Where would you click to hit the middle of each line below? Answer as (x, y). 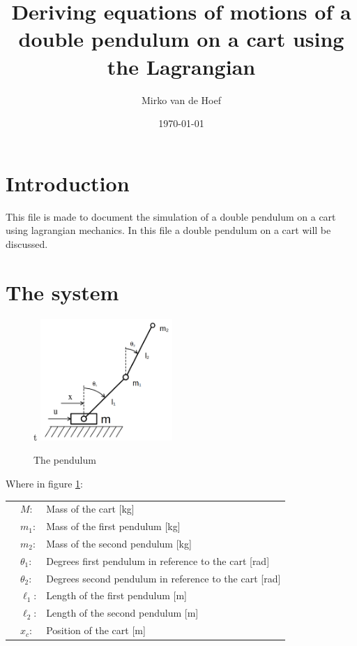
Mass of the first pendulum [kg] (113, 526)
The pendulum (65, 460)
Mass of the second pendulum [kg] (119, 543)
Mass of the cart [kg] (90, 509)
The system (62, 292)
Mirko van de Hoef (181, 100)
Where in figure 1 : (44, 483)
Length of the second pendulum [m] (122, 613)
